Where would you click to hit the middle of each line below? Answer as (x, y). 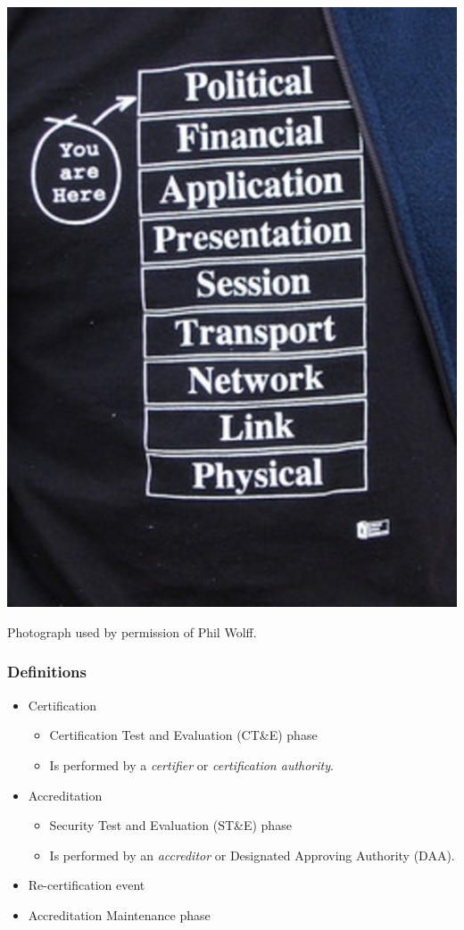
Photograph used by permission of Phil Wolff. (132, 631)
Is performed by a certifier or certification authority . (191, 764)
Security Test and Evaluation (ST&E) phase (170, 825)
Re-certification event (87, 885)
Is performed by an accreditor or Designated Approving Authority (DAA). (252, 855)
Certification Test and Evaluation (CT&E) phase (183, 735)
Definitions (47, 672)
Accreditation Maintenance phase (119, 914)
